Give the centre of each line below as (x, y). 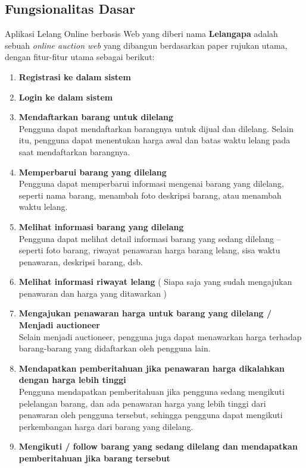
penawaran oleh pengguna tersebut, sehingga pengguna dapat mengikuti (151, 415)
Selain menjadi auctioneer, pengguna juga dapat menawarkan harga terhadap (160, 336)
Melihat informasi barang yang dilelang (101, 226)
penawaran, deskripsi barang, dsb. (81, 261)
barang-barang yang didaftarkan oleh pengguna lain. (115, 348)
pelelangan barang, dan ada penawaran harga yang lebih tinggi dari (142, 403)
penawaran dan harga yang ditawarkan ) (93, 293)
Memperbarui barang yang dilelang (93, 172)
